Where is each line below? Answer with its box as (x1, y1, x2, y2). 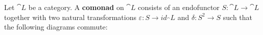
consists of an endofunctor (138, 2, 220, 12)
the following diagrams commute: (4, 21, 108, 32)
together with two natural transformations (4, 11, 136, 22)
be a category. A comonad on (28, 2, 124, 12)
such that (223, 11, 253, 22)
